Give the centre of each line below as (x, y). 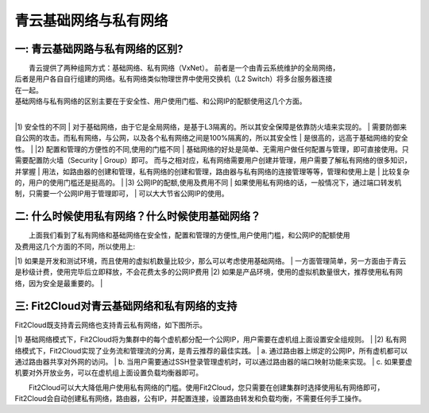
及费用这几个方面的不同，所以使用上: (75, 246)
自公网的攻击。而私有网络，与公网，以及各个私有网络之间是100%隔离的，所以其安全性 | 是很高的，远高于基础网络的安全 (211, 138)
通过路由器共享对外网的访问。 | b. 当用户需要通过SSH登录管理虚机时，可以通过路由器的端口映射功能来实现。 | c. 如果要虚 (213, 361)
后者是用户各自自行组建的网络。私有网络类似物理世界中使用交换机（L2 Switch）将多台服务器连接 (174, 79)
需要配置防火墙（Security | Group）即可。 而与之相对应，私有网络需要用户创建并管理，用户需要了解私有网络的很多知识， (213, 160)
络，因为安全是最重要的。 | (59, 283)
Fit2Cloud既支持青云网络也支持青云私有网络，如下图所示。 (110, 325)
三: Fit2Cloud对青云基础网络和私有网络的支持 (126, 306)
